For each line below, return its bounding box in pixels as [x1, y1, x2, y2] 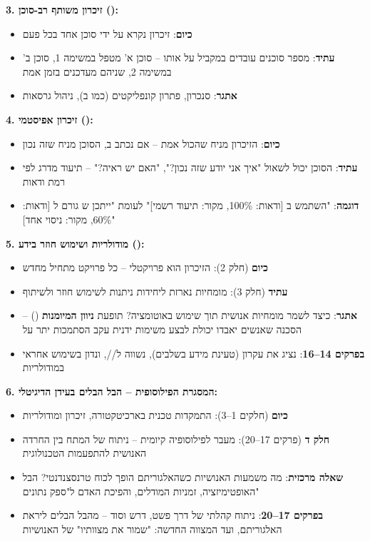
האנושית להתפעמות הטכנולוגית [22, 445, 147, 460]
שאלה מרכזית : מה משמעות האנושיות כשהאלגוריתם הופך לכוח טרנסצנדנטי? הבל [22, 470, 344, 485]
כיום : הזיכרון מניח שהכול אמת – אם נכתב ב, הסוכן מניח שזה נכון [22, 136, 280, 151]
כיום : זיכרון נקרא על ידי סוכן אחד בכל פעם [22, 26, 192, 41]
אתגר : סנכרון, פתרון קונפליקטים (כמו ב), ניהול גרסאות [22, 88, 237, 103]
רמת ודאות [22, 173, 66, 188]
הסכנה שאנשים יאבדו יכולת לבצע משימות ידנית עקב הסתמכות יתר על [22, 321, 302, 336]
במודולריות [22, 360, 64, 375]
